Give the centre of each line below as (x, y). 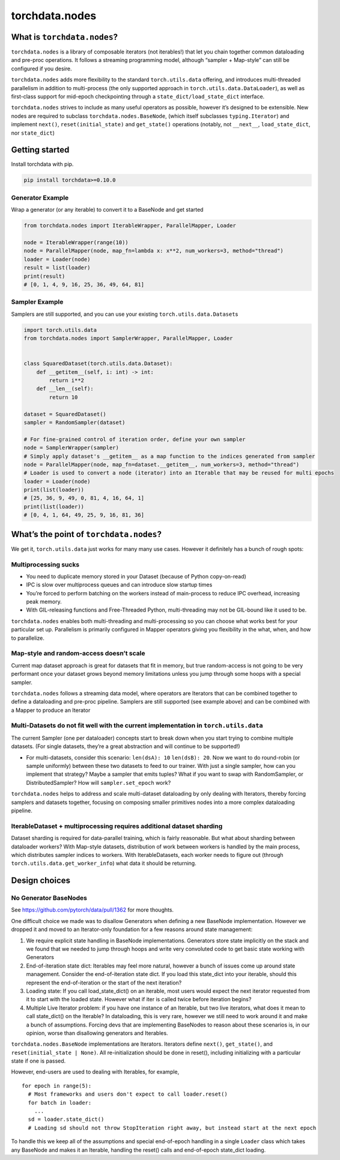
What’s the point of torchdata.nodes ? (87, 534)
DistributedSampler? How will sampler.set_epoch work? (99, 782)
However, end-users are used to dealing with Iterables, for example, (95, 1072)
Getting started (40, 150)
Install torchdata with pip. (42, 164)
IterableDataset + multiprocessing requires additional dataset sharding (117, 826)
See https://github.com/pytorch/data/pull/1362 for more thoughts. (93, 910)
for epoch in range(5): (57, 1086)
